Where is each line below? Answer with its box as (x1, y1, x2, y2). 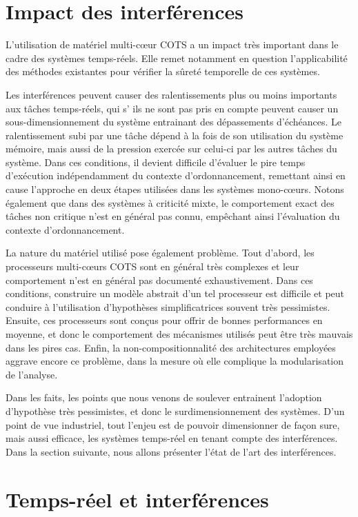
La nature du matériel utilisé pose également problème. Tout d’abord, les (6, 245, 315, 260)
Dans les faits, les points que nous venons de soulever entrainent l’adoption (6, 390, 322, 405)
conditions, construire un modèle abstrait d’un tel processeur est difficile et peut (6, 286, 345, 301)
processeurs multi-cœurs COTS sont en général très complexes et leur (6, 259, 299, 274)
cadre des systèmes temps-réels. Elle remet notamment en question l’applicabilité (6, 50, 348, 65)
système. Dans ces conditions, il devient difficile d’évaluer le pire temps (6, 154, 306, 169)
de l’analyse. (6, 367, 58, 381)
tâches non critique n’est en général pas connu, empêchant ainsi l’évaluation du (6, 209, 340, 223)
